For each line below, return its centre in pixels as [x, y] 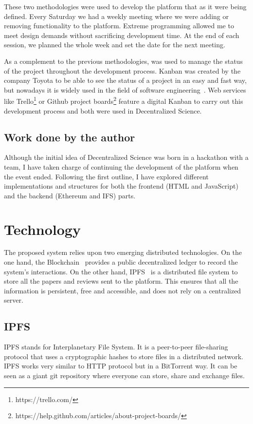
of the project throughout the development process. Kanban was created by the [122, 70]
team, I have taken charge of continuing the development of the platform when [121, 166]
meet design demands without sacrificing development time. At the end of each [122, 35]
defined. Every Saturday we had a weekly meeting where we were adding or [116, 16]
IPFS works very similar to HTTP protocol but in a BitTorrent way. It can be [121, 366]
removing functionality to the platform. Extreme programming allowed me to [119, 26]
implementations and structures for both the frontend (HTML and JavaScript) [121, 186]
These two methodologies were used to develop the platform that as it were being [125, 6]
